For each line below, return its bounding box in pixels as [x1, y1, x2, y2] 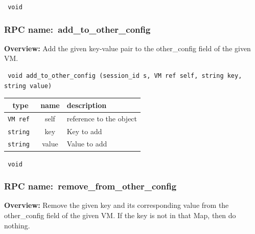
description [66, 99, 107, 110]
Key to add [66, 125, 102, 136]
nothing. [4, 220, 30, 230]
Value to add [66, 138, 107, 149]
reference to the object [66, 113, 137, 123]
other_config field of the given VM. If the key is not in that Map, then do [4, 210, 236, 221]
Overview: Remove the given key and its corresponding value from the [4, 200, 229, 210]
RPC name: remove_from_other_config [4, 180, 177, 193]
